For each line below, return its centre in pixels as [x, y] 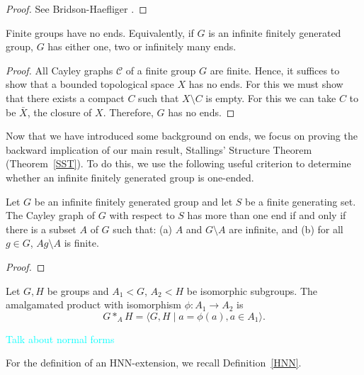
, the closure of [59, 112]
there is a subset [41, 229]
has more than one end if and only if [267, 215]
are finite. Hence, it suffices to [275, 70]
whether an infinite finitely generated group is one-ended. [130, 177]
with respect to [142, 215]
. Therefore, [128, 112]
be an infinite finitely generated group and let [133, 201]
